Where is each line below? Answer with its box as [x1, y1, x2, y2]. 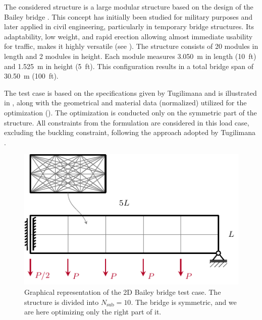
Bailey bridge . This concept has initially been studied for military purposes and [4, 11, 252, 22]
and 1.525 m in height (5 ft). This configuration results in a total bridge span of [4, 60, 253, 71]
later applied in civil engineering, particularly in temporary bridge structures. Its [4, 21, 254, 32]
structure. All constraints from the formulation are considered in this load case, [4, 117, 249, 127]
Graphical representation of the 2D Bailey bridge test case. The [24, 286, 221, 297]
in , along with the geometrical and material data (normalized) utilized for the [4, 97, 247, 108]
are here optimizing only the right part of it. [24, 306, 162, 317]
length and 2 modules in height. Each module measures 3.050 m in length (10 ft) [4, 50, 256, 61]
